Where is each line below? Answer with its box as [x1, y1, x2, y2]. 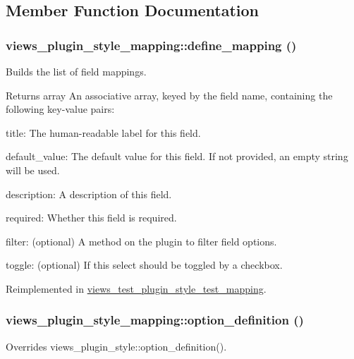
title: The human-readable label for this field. [6, 125, 201, 140]
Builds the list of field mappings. [6, 64, 147, 78]
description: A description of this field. [6, 186, 172, 201]
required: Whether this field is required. [6, 210, 177, 225]
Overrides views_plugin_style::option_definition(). [6, 339, 227, 353]
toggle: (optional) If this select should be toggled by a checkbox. [6, 257, 283, 272]
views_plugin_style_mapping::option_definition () [6, 311, 304, 329]
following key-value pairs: [6, 102, 115, 116]
